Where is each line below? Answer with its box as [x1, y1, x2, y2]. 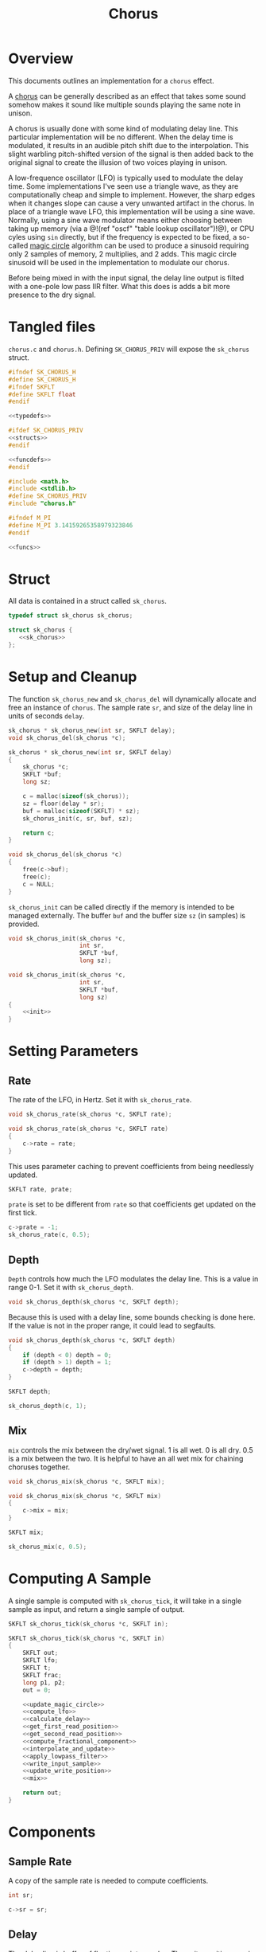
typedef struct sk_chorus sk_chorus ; [8, 612, 133, 620]
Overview [8, 49, 74, 68]
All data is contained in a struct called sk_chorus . [8, 597, 167, 606]
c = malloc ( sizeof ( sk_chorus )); [22, 792, 129, 800]
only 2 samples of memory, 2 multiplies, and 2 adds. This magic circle [8, 248, 237, 259]
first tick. [8, 1208, 37, 1218]
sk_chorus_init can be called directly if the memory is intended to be [8, 902, 235, 912]
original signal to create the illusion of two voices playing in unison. [8, 157, 228, 167]
